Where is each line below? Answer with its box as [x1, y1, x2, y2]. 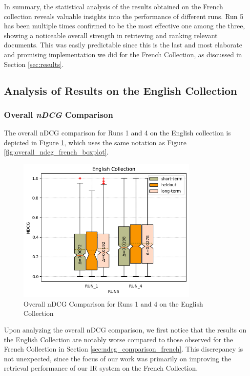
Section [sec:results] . [4, 59, 64, 69]
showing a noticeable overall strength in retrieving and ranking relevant [4, 30, 218, 40]
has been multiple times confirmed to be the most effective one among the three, [4, 21, 245, 31]
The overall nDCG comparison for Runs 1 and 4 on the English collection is [4, 128, 231, 138]
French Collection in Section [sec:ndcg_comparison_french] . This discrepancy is [4, 344, 243, 354]
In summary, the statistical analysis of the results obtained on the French [4, 1, 223, 11]
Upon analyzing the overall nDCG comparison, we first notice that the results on [4, 324, 247, 334]
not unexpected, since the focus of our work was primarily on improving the [4, 353, 231, 363]
